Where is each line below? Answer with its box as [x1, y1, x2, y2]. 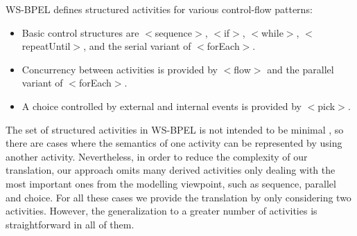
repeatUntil [21, 39, 71, 53]
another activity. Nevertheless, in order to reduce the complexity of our [6, 149, 308, 163]
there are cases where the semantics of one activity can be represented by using [6, 136, 342, 150]
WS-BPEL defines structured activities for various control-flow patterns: [6, 2, 313, 16]
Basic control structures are [21, 25, 139, 39]
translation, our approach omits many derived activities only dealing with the [6, 163, 336, 177]
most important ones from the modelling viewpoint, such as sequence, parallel [6, 176, 336, 190]
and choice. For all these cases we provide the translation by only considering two [6, 190, 351, 204]
